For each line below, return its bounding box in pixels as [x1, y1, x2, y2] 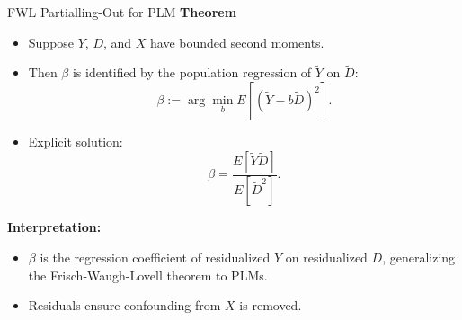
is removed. [239, 296, 302, 315]
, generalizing [382, 248, 456, 267]
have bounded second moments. [150, 32, 324, 51]
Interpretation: [7, 218, 102, 236]
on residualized [285, 248, 368, 267]
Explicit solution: [28, 132, 123, 150]
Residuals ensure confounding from [28, 296, 221, 315]
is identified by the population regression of [72, 63, 312, 82]
